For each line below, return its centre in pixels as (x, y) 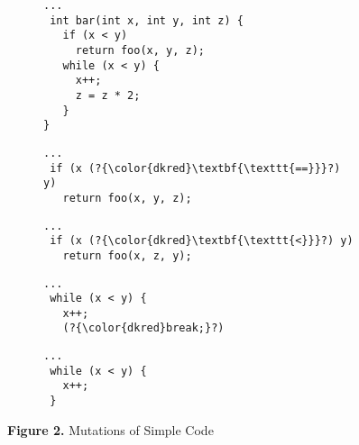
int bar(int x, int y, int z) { (147, 20)
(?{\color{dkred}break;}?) (143, 328)
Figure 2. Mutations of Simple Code (110, 429)
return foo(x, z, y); (127, 255)
